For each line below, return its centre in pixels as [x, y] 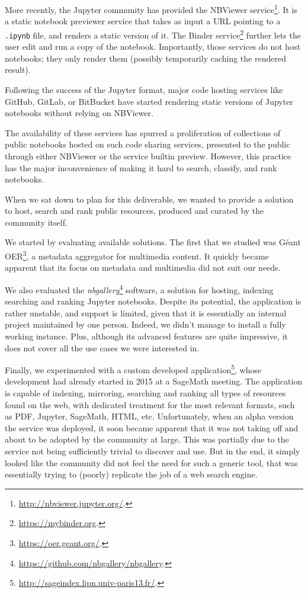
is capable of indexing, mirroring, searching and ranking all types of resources [145, 392]
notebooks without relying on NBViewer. [79, 113]
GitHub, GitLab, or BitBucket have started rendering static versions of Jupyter [149, 101]
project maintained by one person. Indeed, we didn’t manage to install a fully [145, 324]
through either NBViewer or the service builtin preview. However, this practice [148, 156]
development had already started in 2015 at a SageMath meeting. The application [154, 381]
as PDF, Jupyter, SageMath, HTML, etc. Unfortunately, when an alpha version [149, 416]
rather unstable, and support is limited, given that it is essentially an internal [146, 312]
